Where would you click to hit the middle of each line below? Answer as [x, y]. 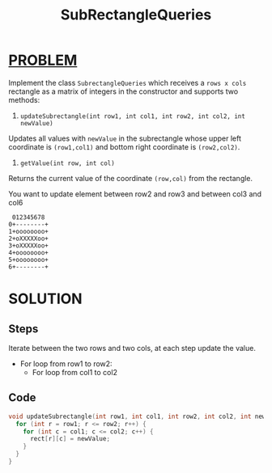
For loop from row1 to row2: [66, 363]
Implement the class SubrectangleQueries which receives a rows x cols [127, 82]
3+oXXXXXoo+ [28, 245]
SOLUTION [45, 299]
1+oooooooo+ [28, 231]
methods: [24, 99]
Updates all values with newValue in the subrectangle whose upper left [125, 138]
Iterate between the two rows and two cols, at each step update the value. [132, 348]
